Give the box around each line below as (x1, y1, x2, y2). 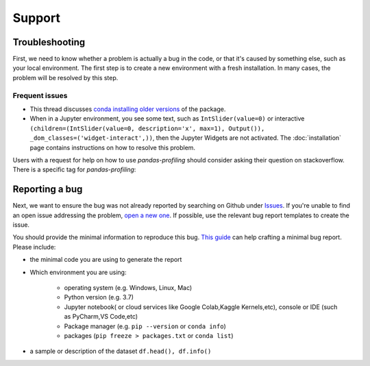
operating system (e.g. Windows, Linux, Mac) (64, 283, 193, 291)
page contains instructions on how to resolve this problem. (29, 143, 195, 151)
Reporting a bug (12, 184, 83, 195)
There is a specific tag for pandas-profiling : (12, 165, 136, 174)
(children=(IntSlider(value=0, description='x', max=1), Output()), (29, 124, 265, 132)
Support (12, 10, 61, 25)
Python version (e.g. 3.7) (64, 293, 134, 302)
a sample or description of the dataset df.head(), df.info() (29, 347, 212, 356)
